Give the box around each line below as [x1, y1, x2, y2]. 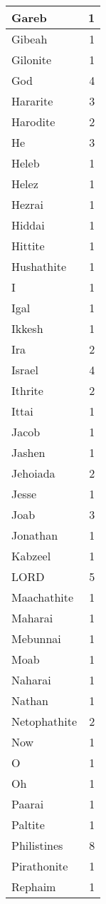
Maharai [11, 610, 53, 626]
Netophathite [11, 713, 78, 729]
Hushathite [11, 258, 66, 274]
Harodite [11, 113, 55, 130]
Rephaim [11, 878, 56, 895]
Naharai [11, 672, 51, 688]
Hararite [11, 93, 53, 109]
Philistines [11, 837, 63, 853]
